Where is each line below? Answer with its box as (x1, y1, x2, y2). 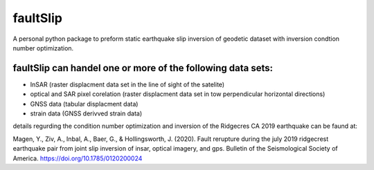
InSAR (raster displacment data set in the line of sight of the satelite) (30, 80, 225, 88)
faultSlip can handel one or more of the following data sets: (12, 62, 274, 74)
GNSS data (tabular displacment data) (30, 100, 139, 108)
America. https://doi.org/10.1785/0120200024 (12, 154, 143, 162)
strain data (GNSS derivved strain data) (30, 109, 143, 117)
